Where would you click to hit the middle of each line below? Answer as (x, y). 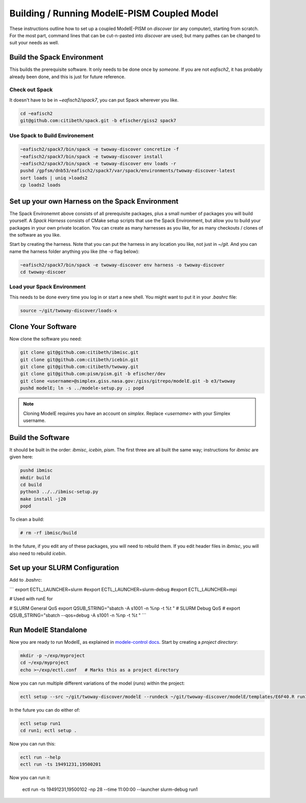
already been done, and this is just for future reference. (68, 77)
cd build (31, 485)
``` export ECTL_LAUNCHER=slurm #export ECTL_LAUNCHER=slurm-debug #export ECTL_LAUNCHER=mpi (123, 589)
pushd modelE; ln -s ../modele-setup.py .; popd (82, 388)
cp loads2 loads (41, 185)
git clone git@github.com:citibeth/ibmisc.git (79, 353)
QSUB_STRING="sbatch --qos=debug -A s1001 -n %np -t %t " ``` (78, 615)
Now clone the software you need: (46, 339)
